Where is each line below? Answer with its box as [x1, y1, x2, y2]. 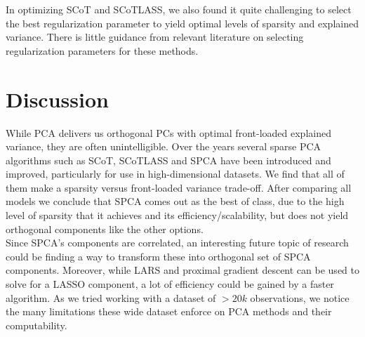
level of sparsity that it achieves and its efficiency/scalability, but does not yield [6, 208, 349, 223]
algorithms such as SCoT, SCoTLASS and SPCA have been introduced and [6, 152, 331, 167]
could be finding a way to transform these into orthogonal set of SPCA [6, 249, 311, 263]
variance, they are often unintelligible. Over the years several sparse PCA [6, 139, 321, 154]
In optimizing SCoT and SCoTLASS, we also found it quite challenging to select [6, 2, 352, 16]
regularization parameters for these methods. [6, 43, 199, 58]
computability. [6, 317, 67, 332]
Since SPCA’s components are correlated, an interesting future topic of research [6, 235, 349, 250]
